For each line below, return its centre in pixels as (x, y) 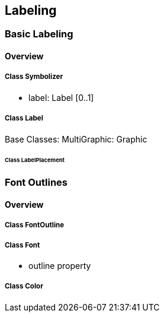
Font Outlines (36, 183)
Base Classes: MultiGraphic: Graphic (76, 139)
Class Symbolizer (34, 77)
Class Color (24, 286)
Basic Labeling (39, 34)
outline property (60, 266)
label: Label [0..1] (61, 97)
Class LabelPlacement (35, 160)
